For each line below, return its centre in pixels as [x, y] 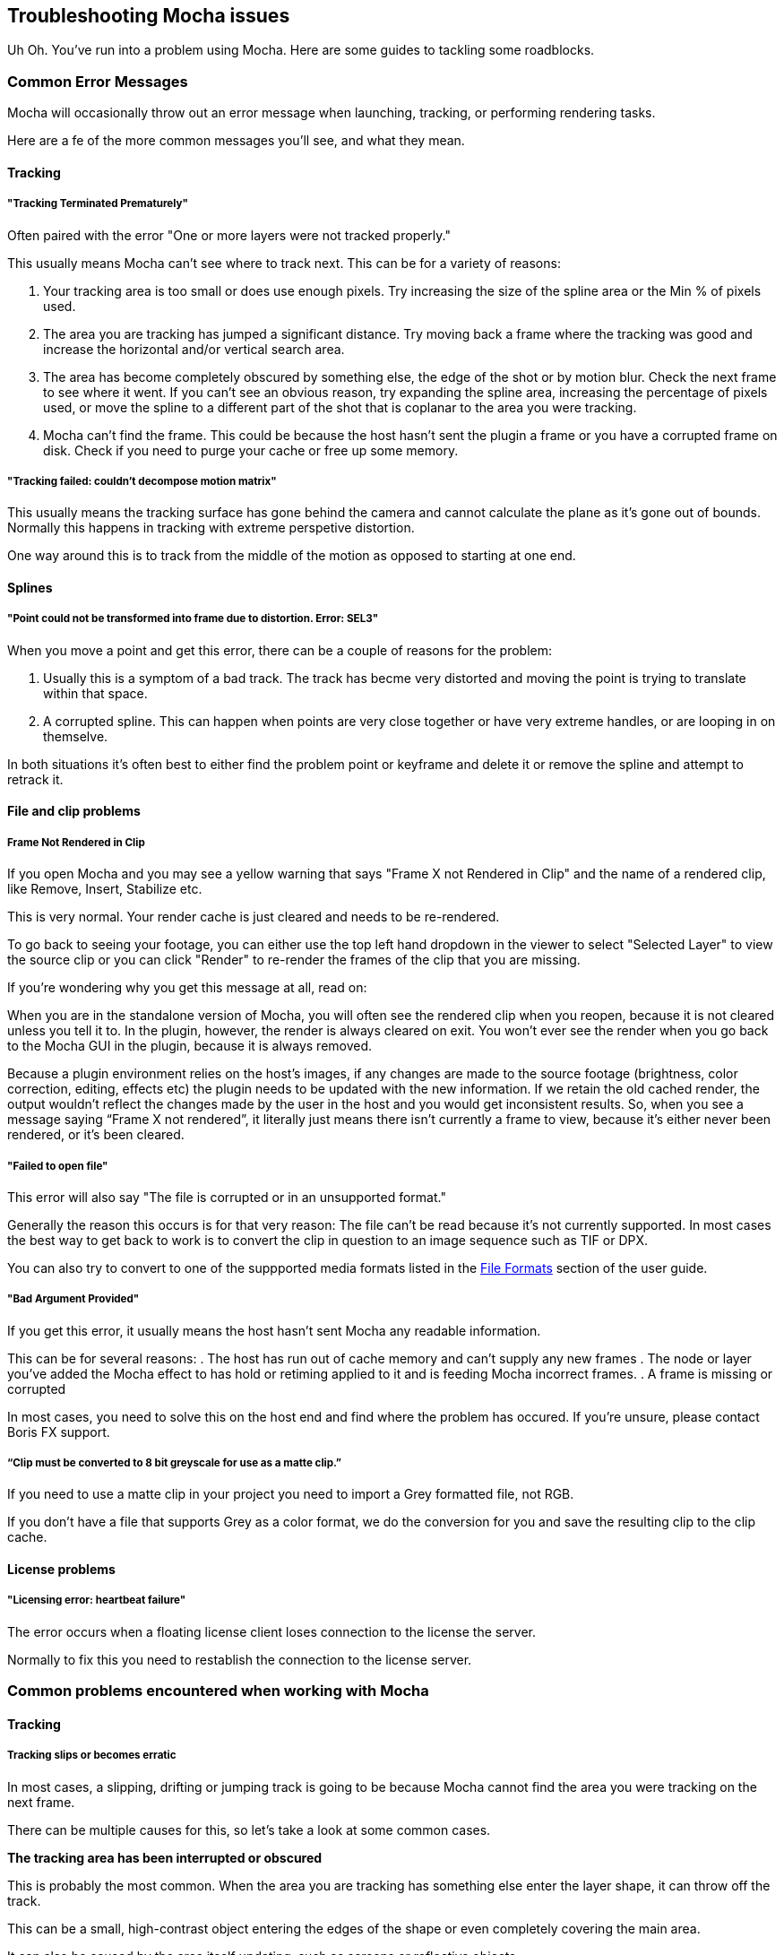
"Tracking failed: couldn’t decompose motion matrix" [142, 481]
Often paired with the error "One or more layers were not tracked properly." [229, 235]
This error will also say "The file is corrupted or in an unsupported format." [227, 1197]
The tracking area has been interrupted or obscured [165, 1857]
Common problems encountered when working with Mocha [218, 1691]
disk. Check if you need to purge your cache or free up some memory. [251, 450]
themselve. [76, 736]
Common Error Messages [98, 81]
